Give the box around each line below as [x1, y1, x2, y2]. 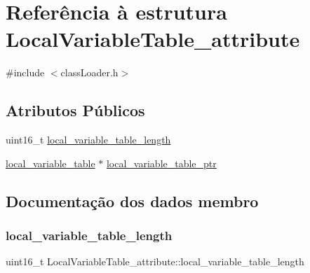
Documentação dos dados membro [6, 190, 259, 211]
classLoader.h [60, 65, 119, 80]
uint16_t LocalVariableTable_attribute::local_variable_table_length [6, 254, 304, 269]
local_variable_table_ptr [106, 155, 217, 170]
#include [6, 65, 45, 80]
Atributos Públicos [6, 99, 145, 121]
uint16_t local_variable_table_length [6, 132, 171, 147]
